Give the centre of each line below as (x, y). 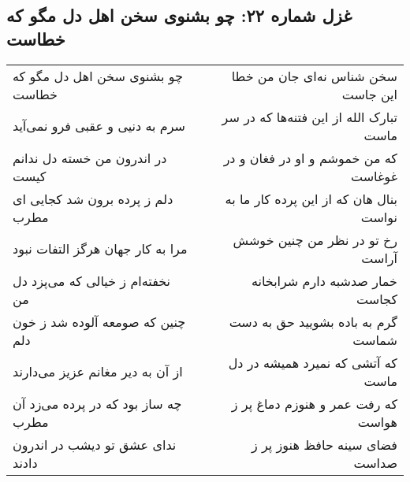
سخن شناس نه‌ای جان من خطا (314, 76)
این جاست (369, 94)
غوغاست (374, 176)
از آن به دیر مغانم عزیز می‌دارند (98, 372)
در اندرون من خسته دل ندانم (90, 158)
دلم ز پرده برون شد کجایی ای (93, 198)
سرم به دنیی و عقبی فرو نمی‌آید (99, 126)
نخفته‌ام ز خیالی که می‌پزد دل (92, 280)
